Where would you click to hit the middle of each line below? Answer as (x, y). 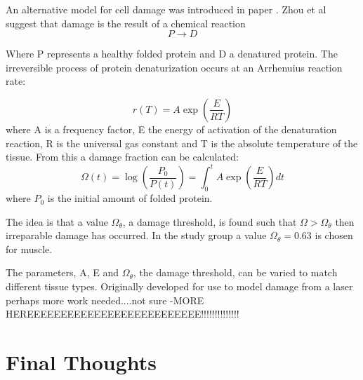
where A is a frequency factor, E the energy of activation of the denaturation (171, 129)
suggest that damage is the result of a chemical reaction (126, 23)
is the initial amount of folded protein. (130, 198)
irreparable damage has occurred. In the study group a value (136, 235)
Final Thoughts (81, 361)
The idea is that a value (57, 221)
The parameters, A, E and (62, 272)
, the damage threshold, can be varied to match (235, 272)
